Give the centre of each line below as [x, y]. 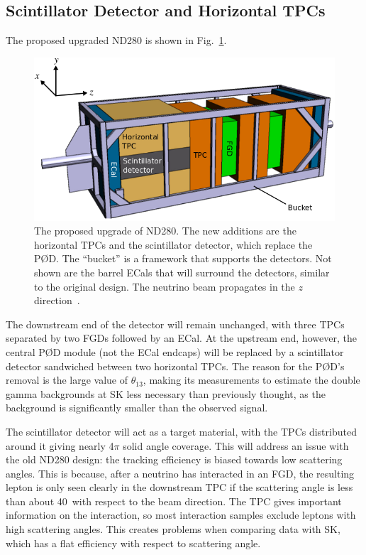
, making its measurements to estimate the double [251, 380]
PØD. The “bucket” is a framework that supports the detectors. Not [183, 258]
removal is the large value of [67, 380]
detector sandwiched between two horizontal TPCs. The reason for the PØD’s [175, 366]
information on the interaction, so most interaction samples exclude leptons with [181, 515]
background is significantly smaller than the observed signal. [137, 408]
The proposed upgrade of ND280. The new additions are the [165, 231]
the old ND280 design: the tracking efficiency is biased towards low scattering [174, 459]
